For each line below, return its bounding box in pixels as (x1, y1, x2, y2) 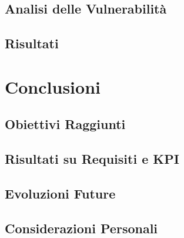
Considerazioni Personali (5, 219, 158, 237)
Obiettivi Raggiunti (5, 115, 126, 133)
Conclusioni (5, 74, 101, 98)
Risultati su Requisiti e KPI (5, 150, 179, 168)
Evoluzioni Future (5, 184, 116, 202)
